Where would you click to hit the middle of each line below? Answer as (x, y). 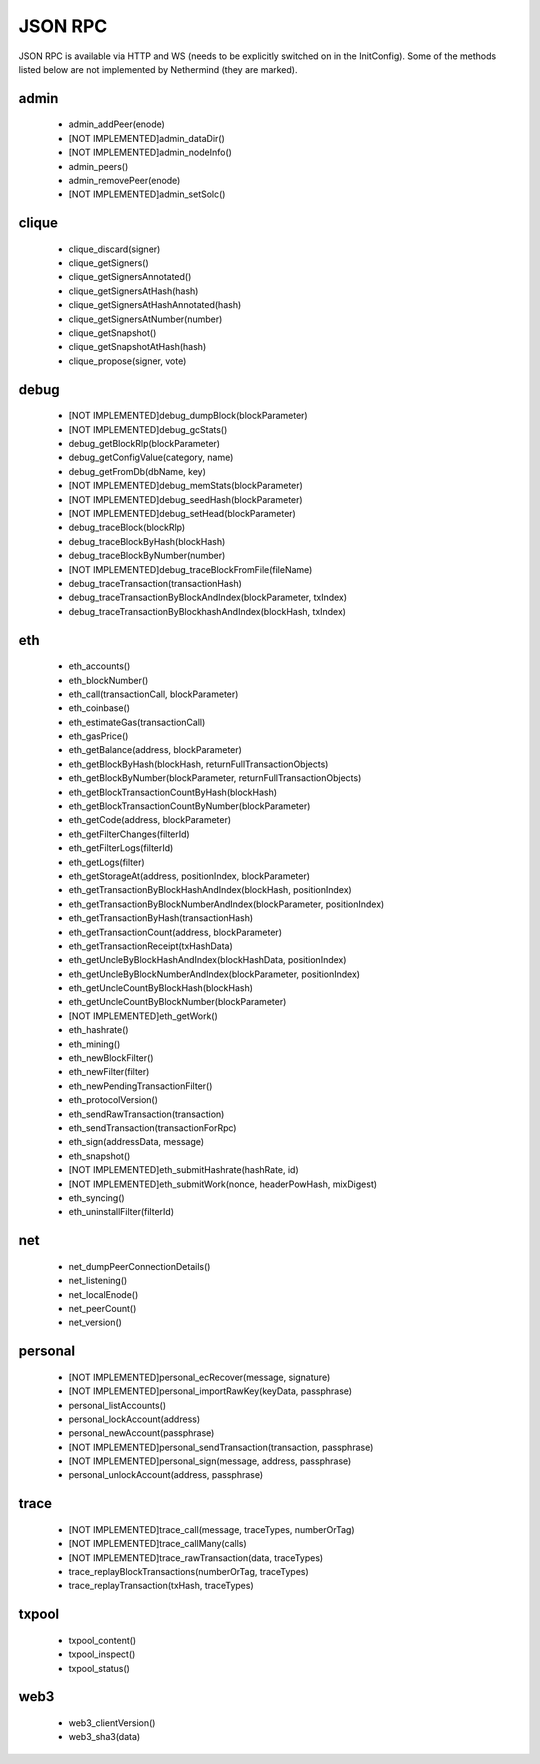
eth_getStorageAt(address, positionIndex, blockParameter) (189, 876)
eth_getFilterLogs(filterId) (121, 848)
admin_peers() (98, 166)
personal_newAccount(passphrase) (141, 1433)
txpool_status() (99, 1668)
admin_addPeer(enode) (116, 124)
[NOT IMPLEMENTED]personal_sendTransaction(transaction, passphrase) (221, 1447)
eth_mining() (94, 1044)
